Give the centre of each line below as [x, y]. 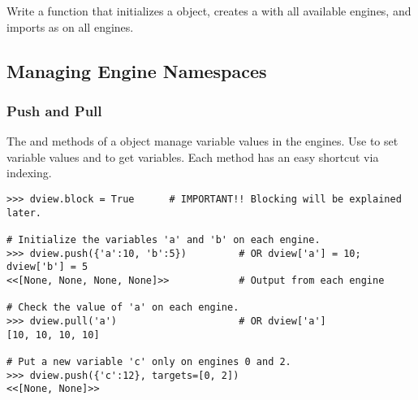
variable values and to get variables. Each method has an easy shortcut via [193, 157]
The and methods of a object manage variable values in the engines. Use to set [203, 141]
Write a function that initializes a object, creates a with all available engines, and [209, 11]
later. [24, 213]
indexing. [29, 173]
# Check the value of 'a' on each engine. [123, 308]
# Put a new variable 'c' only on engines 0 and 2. [149, 361]
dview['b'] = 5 [47, 267]
